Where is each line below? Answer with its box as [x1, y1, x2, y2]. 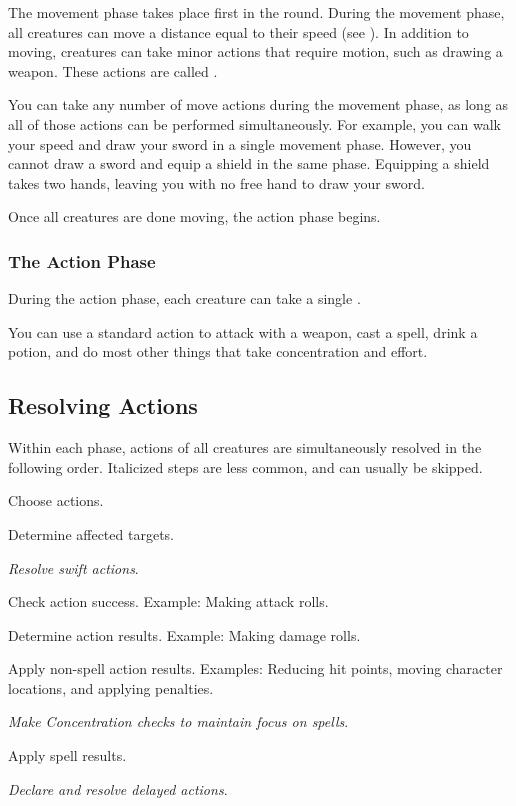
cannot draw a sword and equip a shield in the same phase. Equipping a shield [8, 153, 490, 174]
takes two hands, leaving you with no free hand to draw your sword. [8, 172, 425, 193]
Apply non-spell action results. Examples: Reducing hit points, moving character [8, 658, 503, 679]
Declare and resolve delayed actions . [8, 778, 228, 799]
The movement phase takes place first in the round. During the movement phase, [8, 2, 505, 22]
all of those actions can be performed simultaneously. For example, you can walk [8, 113, 501, 134]
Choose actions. [8, 490, 104, 511]
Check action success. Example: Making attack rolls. [8, 591, 329, 612]
